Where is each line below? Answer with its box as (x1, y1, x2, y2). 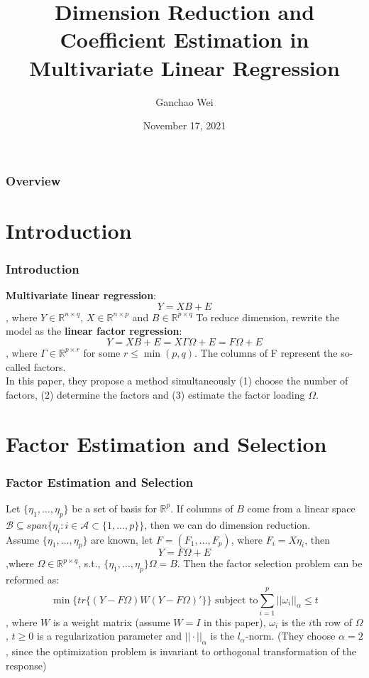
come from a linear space (247, 500, 356, 515)
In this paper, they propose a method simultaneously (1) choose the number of (6, 373, 348, 388)
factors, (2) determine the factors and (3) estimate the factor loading (6, 387, 305, 402)
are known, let (91, 532, 153, 547)
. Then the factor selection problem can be (177, 556, 363, 571)
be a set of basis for (72, 500, 157, 515)
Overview (6, 171, 61, 189)
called (6, 359, 31, 374)
